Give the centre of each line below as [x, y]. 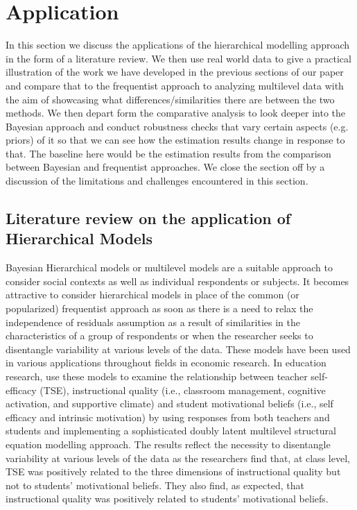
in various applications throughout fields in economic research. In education [166, 363]
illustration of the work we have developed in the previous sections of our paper [175, 72]
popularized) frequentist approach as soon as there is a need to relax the [159, 308]
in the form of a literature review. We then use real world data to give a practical [178, 58]
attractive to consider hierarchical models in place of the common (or [153, 295]
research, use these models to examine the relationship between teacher [157, 376]
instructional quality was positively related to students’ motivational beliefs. [167, 499]
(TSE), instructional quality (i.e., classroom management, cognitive [183, 390]
